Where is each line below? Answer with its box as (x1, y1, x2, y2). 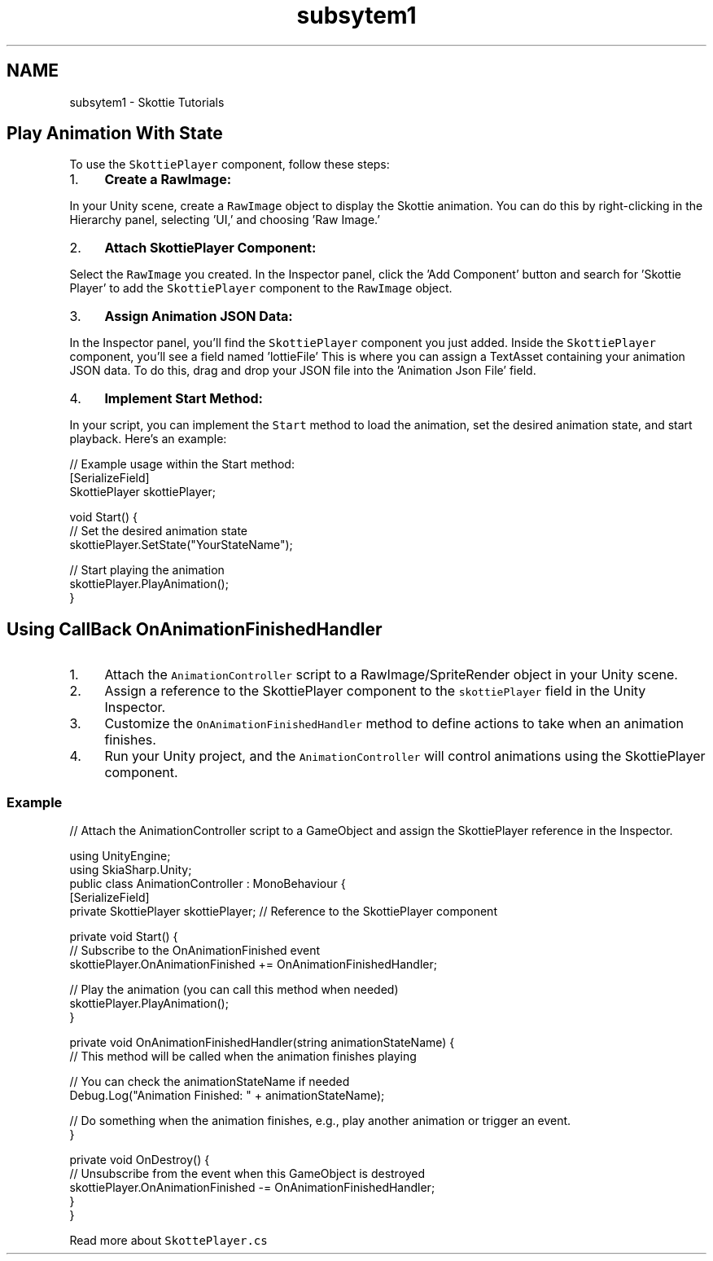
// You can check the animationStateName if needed (69, 1074, 350, 1089)
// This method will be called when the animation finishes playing (69, 1049, 417, 1064)
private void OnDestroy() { (69, 1153, 210, 1167)
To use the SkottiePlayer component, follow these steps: (69, 157, 390, 172)
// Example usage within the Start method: (69, 457, 295, 472)
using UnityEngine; (69, 849, 171, 863)
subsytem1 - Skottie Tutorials (69, 94, 225, 109)
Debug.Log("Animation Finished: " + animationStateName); (69, 1088, 385, 1103)
